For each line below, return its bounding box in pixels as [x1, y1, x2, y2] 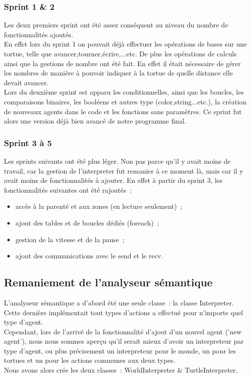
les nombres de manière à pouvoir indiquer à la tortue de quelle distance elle [4, 68, 233, 78]
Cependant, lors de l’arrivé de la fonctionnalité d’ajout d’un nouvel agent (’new [4, 326, 242, 336]
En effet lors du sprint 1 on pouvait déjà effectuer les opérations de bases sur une [4, 39, 247, 49]
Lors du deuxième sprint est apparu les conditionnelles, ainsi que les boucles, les [4, 87, 244, 97]
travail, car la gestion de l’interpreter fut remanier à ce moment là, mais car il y [4, 165, 243, 176]
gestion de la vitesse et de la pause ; [15, 234, 125, 244]
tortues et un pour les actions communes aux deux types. [4, 355, 176, 365]
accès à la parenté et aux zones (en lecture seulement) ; [15, 201, 183, 211]
